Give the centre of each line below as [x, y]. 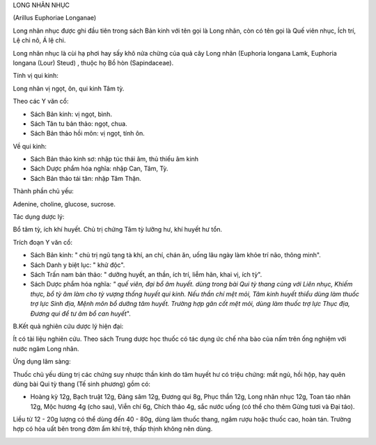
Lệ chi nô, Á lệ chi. [39, 40]
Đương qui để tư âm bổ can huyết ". [81, 314]
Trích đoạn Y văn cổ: [43, 242]
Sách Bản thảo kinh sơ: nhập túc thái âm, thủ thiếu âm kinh [114, 159]
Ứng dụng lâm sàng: [42, 362]
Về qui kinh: [30, 146]
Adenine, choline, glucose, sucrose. [64, 204]
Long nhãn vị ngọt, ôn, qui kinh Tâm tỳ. [69, 88]
